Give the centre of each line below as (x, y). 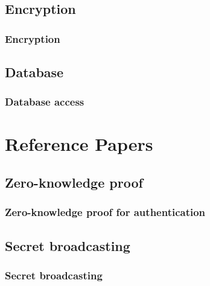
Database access (45, 102)
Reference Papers (79, 144)
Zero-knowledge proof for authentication (105, 212)
